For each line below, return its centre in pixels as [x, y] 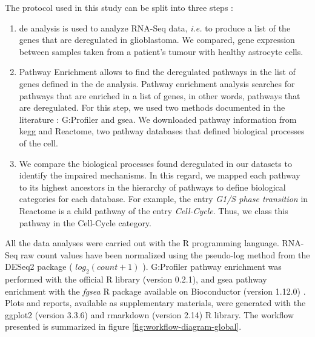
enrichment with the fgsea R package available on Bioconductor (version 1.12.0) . [155, 291]
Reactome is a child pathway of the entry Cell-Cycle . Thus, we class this [154, 210]
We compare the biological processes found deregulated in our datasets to [155, 163]
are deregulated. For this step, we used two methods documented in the [152, 107]
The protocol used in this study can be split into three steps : [119, 7]
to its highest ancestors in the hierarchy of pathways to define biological [152, 187]
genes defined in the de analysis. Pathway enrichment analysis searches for [157, 83]
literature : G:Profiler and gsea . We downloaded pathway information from [158, 119]
